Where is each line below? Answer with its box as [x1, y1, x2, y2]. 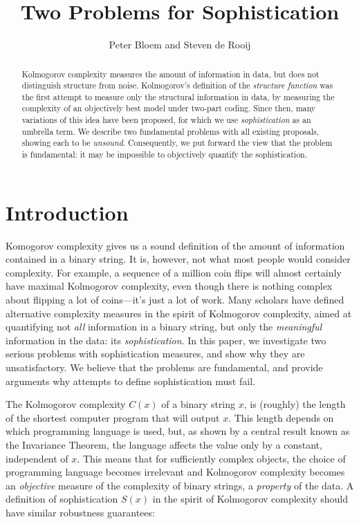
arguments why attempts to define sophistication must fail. [6, 373, 255, 388]
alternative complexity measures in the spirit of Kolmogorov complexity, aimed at [6, 306, 352, 320]
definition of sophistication [6, 492, 118, 506]
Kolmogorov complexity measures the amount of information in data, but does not [21, 68, 320, 79]
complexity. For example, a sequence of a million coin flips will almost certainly [6, 265, 342, 279]
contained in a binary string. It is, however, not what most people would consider [6, 252, 351, 266]
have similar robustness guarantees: [6, 505, 155, 519]
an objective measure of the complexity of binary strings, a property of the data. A [6, 478, 354, 492]
